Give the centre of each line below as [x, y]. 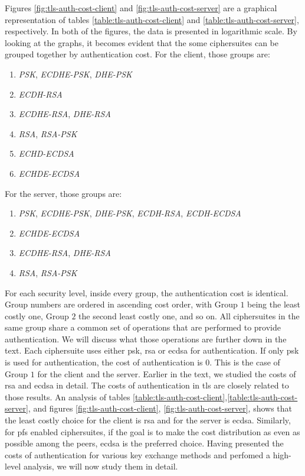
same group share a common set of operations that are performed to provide [143, 327]
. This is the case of [245, 362]
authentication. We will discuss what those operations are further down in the [146, 339]
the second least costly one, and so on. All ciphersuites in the [189, 315]
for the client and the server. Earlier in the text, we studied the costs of [167, 373]
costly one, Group [37, 315]
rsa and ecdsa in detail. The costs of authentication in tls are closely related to [147, 385]
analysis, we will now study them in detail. [101, 466]
